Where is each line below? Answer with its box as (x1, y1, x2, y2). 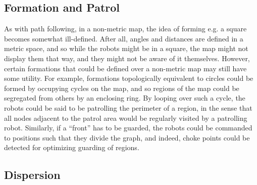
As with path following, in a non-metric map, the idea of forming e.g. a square (4, 23, 247, 34)
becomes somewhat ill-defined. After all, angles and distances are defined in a (4, 33, 243, 43)
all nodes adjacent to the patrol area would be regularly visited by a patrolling (4, 112, 247, 123)
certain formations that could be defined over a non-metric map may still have (4, 63, 247, 73)
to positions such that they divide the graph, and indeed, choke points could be (4, 132, 250, 143)
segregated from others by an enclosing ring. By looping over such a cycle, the (4, 92, 245, 103)
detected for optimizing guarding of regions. (4, 142, 139, 153)
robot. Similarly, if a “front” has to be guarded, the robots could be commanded (4, 122, 252, 133)
